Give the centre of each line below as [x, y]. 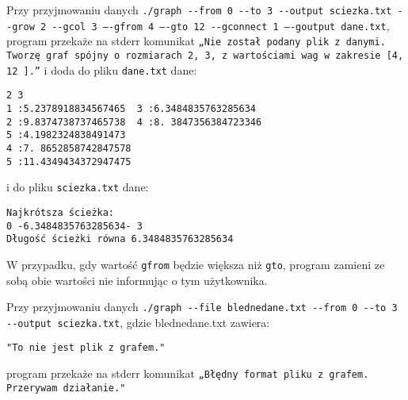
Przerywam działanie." [66, 388]
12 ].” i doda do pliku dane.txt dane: [102, 69]
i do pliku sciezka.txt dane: [78, 187]
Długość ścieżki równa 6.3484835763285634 [120, 239]
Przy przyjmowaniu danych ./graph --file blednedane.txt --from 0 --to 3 [202, 307]
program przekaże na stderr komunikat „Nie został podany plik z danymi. [196, 41]
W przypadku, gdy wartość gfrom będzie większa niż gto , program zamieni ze [196, 264]
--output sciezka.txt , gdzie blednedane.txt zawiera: [138, 322]
